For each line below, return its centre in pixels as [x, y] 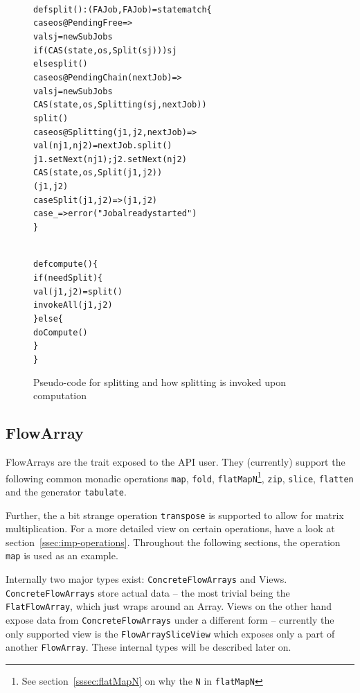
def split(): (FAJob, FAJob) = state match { [123, 9]
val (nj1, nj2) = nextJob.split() [103, 146]
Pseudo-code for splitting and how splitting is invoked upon [160, 381]
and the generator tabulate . [66, 491]
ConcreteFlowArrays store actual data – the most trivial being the [148, 592]
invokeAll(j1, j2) [73, 305]
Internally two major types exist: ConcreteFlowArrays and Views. [146, 579]
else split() [61, 64]
